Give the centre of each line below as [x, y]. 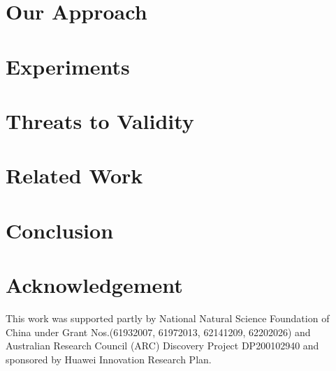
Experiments [68, 66]
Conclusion [60, 230]
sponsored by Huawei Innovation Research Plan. [109, 359]
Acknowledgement [94, 285]
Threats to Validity [100, 120]
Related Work [74, 175]
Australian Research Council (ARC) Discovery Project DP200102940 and [162, 346]
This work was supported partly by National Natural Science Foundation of [168, 318]
